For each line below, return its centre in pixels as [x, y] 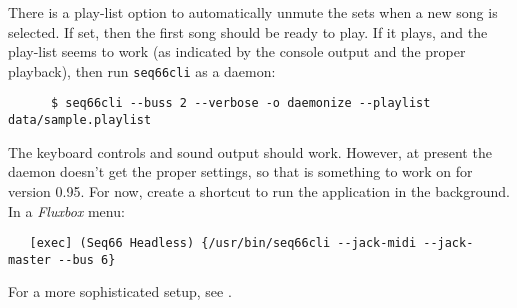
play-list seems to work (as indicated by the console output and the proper [237, 51]
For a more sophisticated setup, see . [120, 291]
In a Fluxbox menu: [66, 210]
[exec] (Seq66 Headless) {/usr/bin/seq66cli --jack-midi [223, 243]
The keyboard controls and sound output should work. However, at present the [250, 151]
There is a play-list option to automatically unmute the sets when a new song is [253, 12]
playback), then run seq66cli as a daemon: [142, 70]
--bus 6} [87, 259]
